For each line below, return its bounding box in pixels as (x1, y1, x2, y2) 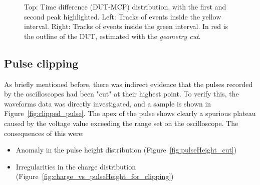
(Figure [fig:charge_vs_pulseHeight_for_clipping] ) (16, 171, 174, 181)
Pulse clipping (4, 55, 79, 70)
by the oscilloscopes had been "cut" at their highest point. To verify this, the (4, 88, 239, 99)
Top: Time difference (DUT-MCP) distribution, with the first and (24, 1, 226, 11)
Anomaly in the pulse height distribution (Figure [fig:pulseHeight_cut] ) (16, 144, 237, 155)
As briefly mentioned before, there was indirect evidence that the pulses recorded (4, 78, 253, 89)
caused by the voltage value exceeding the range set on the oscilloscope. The (4, 117, 238, 128)
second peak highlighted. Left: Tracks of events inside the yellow (24, 11, 221, 21)
